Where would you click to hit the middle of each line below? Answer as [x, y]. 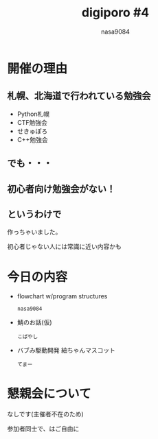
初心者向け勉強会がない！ [61, 189]
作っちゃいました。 [34, 232]
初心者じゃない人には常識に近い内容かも [64, 247]
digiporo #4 [115, 13]
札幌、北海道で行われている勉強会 [79, 96]
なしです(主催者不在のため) [45, 414]
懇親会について [49, 394]
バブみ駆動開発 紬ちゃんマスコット [66, 351]
